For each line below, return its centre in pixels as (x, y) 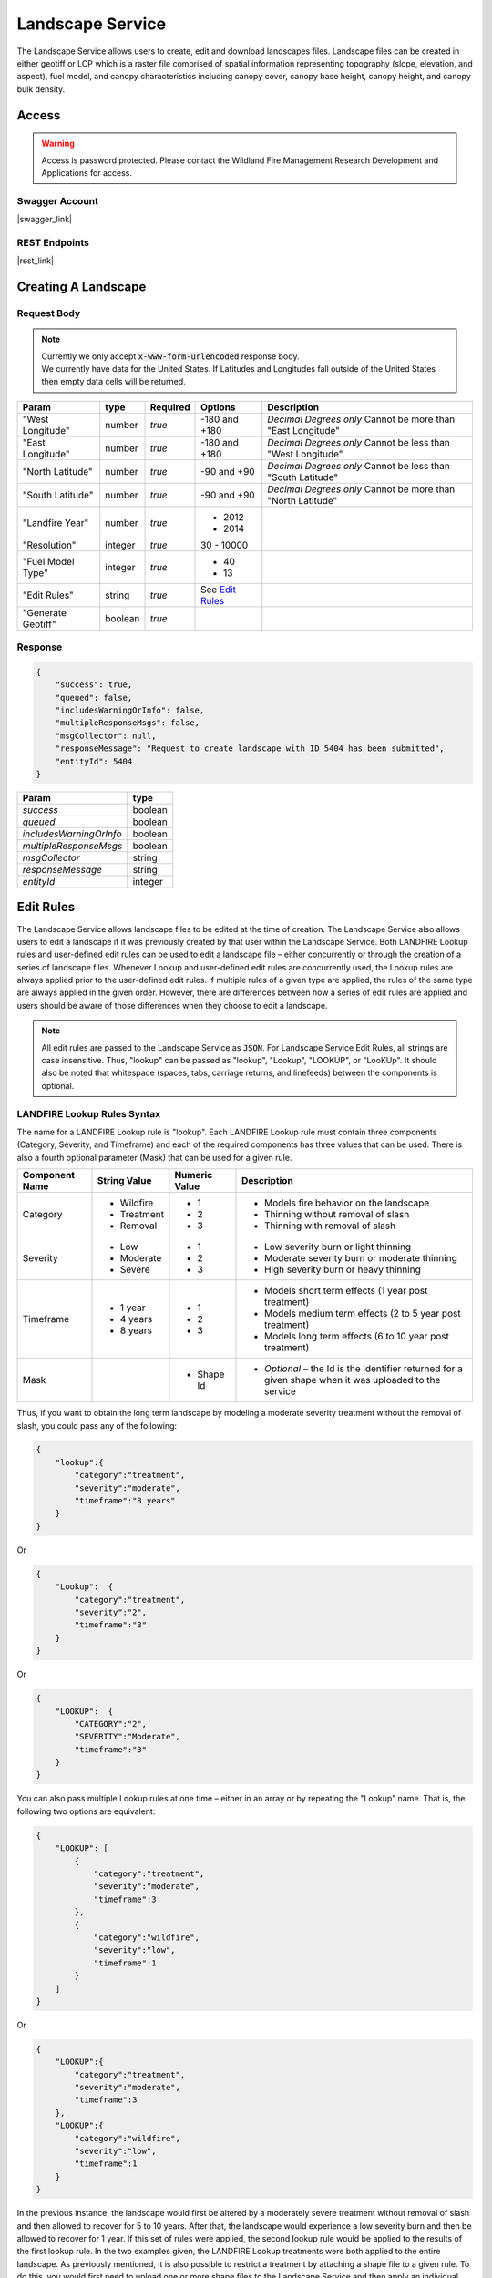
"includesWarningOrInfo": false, (130, 710)
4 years (136, 1319)
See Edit (219, 590)
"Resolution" (49, 545)
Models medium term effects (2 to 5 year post (363, 1314)
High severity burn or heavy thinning (343, 1269)
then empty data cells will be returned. (113, 382)
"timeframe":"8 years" (125, 1501)
